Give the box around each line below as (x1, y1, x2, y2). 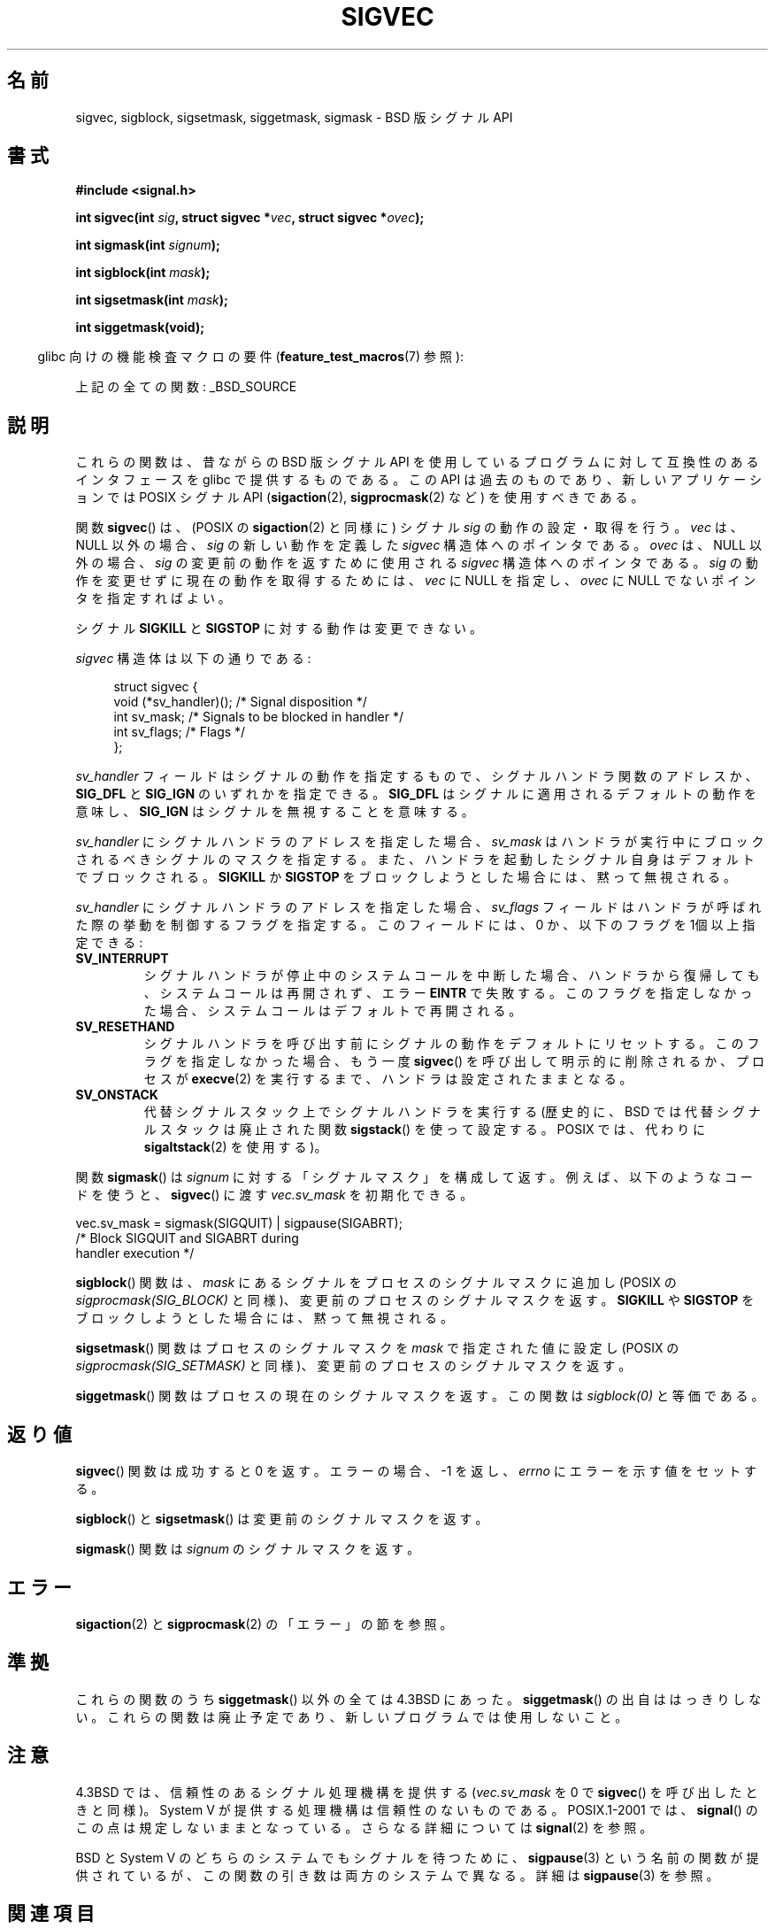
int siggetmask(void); (75, 320, 204, 335)
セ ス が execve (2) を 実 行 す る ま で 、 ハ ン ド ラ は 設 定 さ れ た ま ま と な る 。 (143, 1071, 633, 1087)
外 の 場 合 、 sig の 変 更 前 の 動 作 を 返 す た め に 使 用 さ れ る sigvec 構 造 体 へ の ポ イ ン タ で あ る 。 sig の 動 (75, 555, 758, 571)
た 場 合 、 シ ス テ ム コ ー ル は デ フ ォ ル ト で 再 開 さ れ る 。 (143, 1003, 522, 1019)
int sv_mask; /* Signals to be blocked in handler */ (113, 709, 403, 725)
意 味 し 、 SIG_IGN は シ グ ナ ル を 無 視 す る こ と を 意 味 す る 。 (75, 804, 474, 820)
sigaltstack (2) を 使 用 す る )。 (143, 1139, 327, 1155)
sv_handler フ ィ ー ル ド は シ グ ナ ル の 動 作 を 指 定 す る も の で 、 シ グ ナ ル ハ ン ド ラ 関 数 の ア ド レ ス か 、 (75, 768, 758, 784)
